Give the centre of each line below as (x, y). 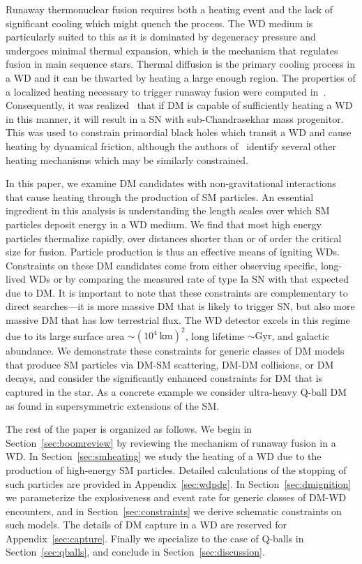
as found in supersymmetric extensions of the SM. (113, 405)
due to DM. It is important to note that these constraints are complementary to (177, 292)
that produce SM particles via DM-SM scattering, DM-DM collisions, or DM (170, 364)
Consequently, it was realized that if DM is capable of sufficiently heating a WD (179, 105)
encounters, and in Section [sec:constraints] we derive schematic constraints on (174, 511)
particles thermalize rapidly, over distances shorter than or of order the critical (174, 238)
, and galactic (300, 335)
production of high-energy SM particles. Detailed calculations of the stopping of (176, 469)
